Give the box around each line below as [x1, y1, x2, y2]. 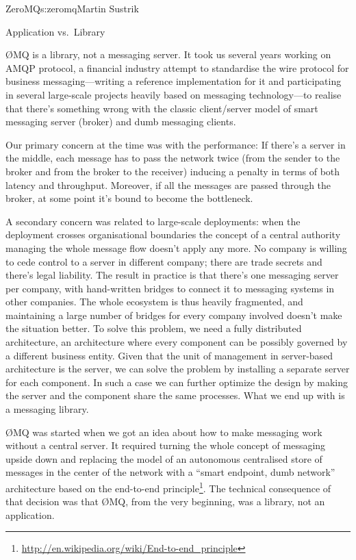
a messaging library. [5, 402, 89, 416]
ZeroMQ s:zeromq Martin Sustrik [5, 1, 139, 15]
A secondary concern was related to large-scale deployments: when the [5, 214, 301, 228]
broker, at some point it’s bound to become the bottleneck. [5, 191, 253, 205]
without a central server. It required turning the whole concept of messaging [5, 438, 326, 453]
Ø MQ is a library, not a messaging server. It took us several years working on [5, 47, 331, 62]
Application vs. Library [5, 24, 105, 38]
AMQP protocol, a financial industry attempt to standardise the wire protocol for [5, 60, 349, 75]
